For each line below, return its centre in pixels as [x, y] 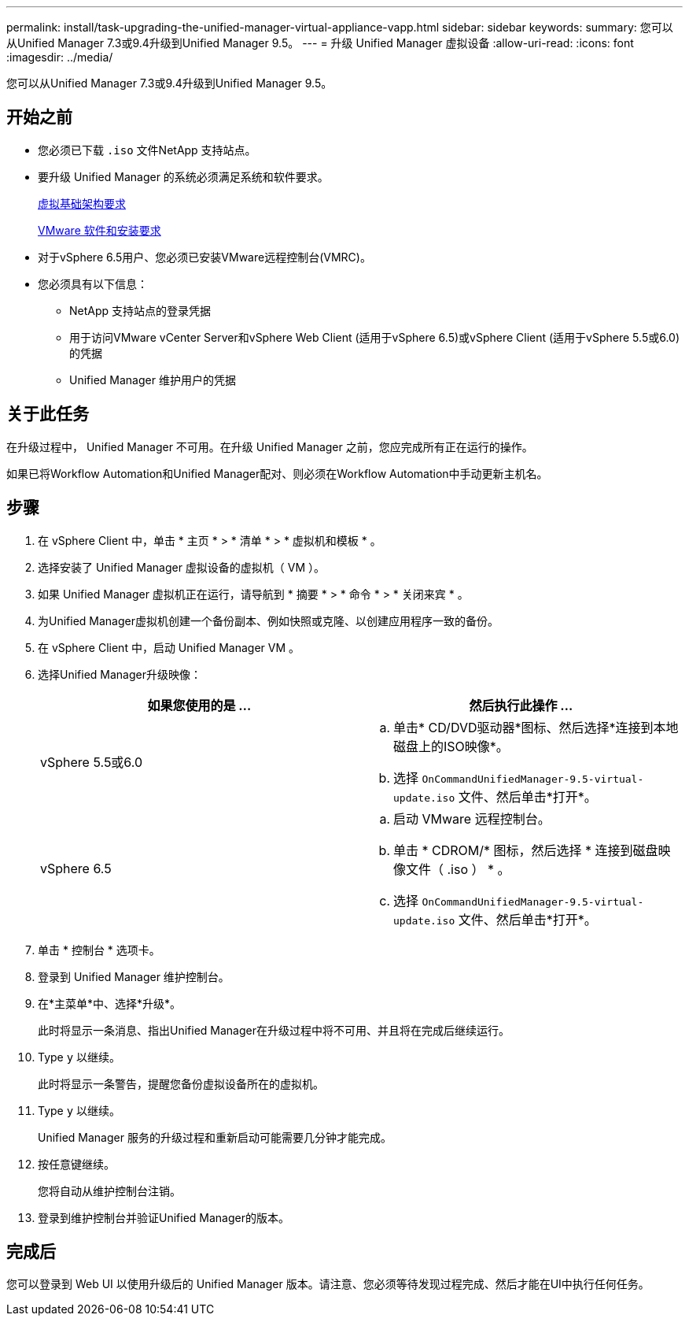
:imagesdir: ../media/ [60, 57]
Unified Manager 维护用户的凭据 [153, 380]
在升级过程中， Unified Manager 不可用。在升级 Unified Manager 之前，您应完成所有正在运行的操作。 [270, 446]
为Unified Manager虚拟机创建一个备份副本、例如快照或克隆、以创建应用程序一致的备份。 [268, 620]
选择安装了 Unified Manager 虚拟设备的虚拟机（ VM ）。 [182, 567]
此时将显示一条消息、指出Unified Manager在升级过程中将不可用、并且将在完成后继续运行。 [274, 1030]
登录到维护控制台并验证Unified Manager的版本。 [164, 1217]
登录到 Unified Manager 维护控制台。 [134, 976]
